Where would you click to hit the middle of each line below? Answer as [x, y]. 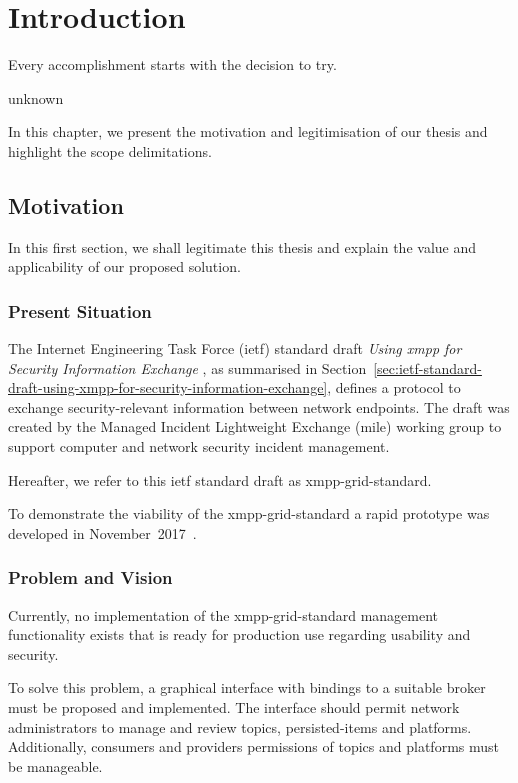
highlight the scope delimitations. [110, 150]
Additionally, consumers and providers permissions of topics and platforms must [253, 746]
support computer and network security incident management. [199, 446]
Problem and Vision [90, 577]
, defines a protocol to [394, 387]
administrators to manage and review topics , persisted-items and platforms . [240, 726]
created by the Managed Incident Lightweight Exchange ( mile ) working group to [255, 426]
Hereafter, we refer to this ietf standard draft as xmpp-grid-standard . [220, 479]
